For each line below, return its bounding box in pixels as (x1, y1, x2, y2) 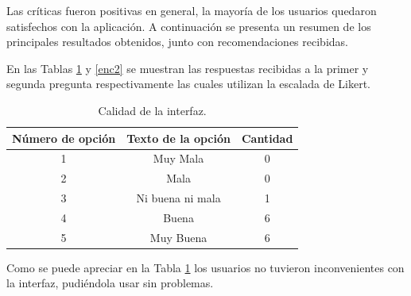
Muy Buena (149, 229, 207, 245)
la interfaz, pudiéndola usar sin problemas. (6, 275, 214, 291)
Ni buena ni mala (136, 190, 221, 206)
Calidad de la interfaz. (98, 102, 207, 118)
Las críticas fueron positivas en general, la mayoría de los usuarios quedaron (6, 2, 377, 18)
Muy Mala (153, 150, 204, 167)
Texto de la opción (126, 129, 231, 146)
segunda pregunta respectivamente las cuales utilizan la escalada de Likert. (6, 75, 370, 92)
